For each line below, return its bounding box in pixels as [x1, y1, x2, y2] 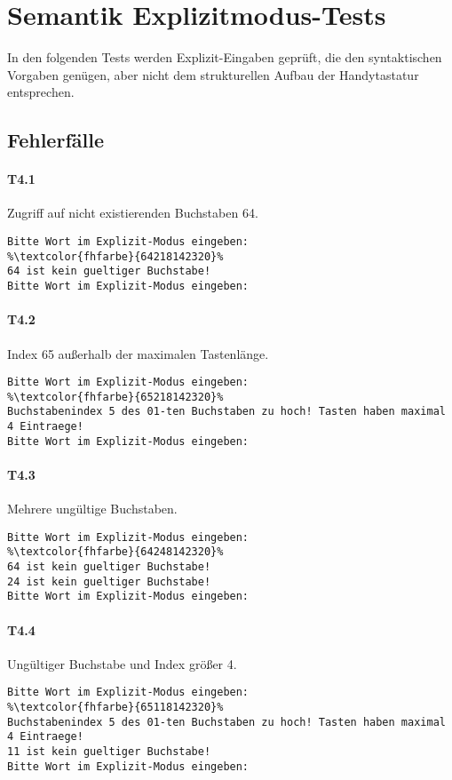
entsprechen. [7, 83, 75, 101]
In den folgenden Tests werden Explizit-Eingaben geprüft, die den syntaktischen [7, 48, 442, 67]
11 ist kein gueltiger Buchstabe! [7, 745, 211, 759]
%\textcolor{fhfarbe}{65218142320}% [7, 390, 224, 403]
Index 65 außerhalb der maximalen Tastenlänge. [7, 344, 269, 362]
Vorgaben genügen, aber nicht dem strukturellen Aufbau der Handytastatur [7, 65, 419, 84]
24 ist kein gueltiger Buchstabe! [7, 575, 211, 588]
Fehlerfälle [7, 126, 104, 154]
